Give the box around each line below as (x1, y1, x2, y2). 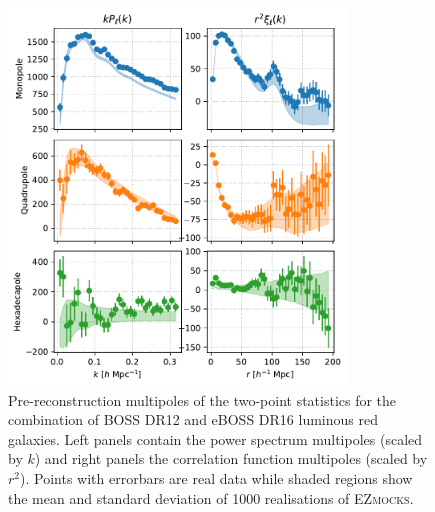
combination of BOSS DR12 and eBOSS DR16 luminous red (8, 409, 378, 430)
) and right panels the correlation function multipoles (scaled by (34, 448, 428, 469)
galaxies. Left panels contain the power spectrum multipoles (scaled (8, 428, 423, 449)
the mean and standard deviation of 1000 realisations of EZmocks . (8, 487, 414, 508)
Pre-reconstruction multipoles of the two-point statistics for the (8, 389, 397, 410)
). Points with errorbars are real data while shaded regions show (20, 468, 413, 489)
